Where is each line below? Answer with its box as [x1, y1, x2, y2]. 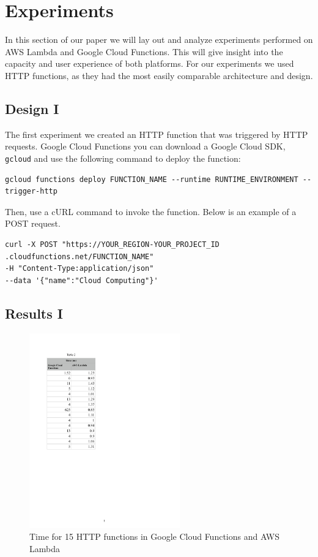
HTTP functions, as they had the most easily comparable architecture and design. [5, 69, 313, 81]
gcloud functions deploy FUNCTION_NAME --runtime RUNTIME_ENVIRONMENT [5, 175, 298, 184]
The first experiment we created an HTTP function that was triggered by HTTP [5, 127, 308, 140]
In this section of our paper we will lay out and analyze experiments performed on [5, 33, 313, 46]
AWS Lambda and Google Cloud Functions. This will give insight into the [5, 45, 283, 58]
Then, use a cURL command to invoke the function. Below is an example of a [5, 205, 297, 218]
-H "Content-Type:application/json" [5, 264, 154, 273]
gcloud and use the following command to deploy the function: [5, 151, 241, 164]
